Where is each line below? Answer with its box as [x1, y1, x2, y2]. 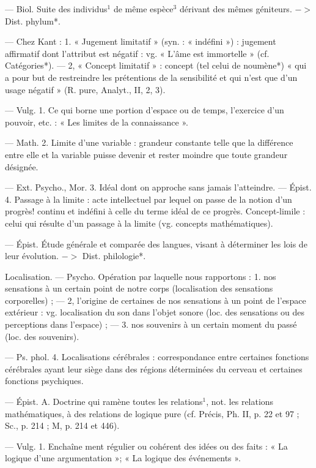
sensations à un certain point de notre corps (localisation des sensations [5, 282, 273, 295]
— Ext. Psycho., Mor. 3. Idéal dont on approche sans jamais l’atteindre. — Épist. [5, 181, 312, 194]
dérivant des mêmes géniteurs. [179, 2, 292, 15]
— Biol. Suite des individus [5, 2, 108, 15]
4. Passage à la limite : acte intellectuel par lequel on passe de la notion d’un [5, 192, 292, 205]
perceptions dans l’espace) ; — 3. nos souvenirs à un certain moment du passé [5, 318, 297, 331]
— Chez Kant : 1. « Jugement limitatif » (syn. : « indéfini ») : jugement [5, 35, 276, 48]
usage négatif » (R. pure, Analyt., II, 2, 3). [5, 83, 166, 96]
